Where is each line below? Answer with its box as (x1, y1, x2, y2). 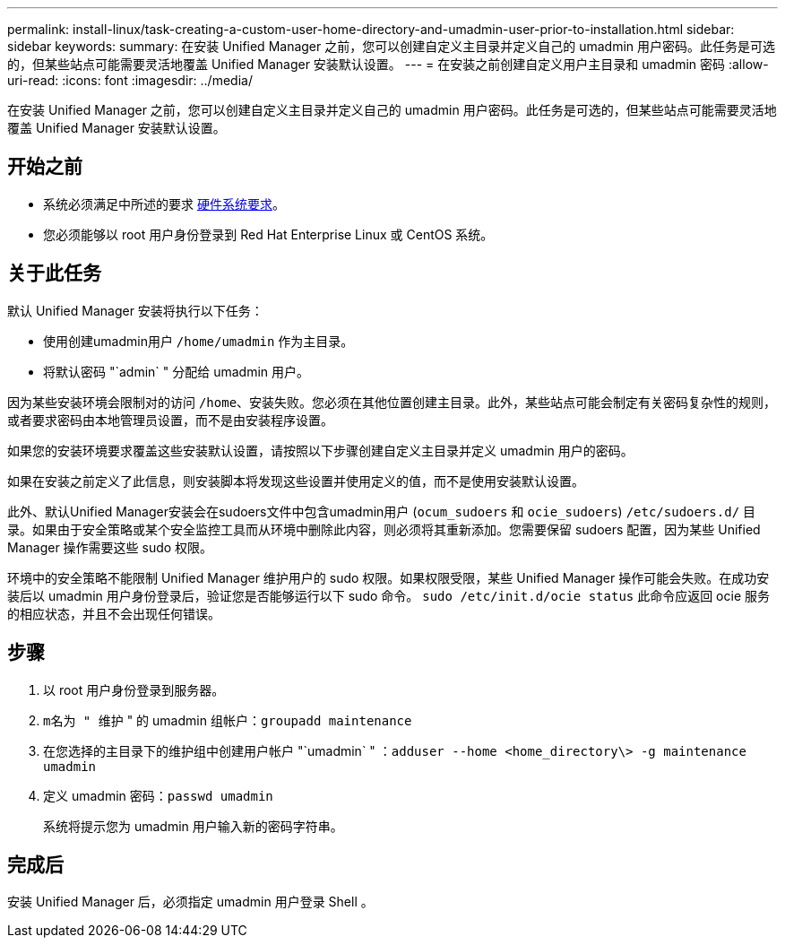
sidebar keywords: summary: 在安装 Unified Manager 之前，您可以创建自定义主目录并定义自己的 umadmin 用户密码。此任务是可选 (7, 39, 776, 54)
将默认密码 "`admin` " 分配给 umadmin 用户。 (43, 363, 310, 379)
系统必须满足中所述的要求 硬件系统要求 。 (43, 195, 285, 212)
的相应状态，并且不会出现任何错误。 (7, 605, 220, 621)
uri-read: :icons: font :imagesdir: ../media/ (7, 73, 253, 88)
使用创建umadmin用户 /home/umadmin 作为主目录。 (43, 333, 354, 349)
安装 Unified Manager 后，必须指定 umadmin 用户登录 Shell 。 (7, 894, 374, 910)
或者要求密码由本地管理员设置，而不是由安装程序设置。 (7, 412, 333, 428)
